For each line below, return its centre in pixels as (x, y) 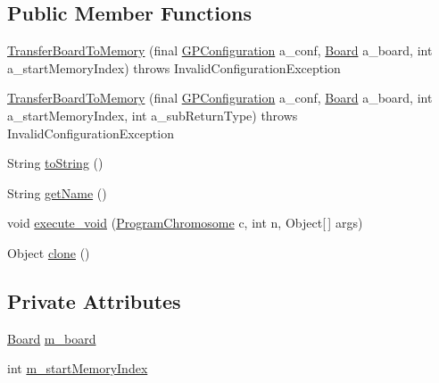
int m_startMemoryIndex (78, 368)
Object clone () (49, 252)
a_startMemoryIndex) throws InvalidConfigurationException (174, 67)
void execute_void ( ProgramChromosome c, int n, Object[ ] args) (185, 223)
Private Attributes (94, 300)
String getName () (57, 192)
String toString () (55, 163)
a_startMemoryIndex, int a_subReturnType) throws (153, 115)
